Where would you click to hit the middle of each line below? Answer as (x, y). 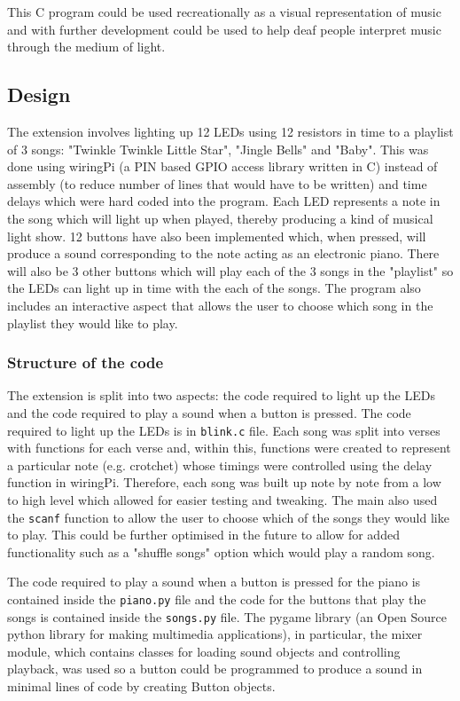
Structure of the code (86, 362)
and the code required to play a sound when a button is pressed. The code (209, 412)
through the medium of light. (86, 47)
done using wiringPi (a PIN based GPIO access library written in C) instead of (222, 166)
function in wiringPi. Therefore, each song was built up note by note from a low (224, 482)
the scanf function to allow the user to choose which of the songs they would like (228, 517)
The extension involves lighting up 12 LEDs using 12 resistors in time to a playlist (230, 131)
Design (39, 95)
